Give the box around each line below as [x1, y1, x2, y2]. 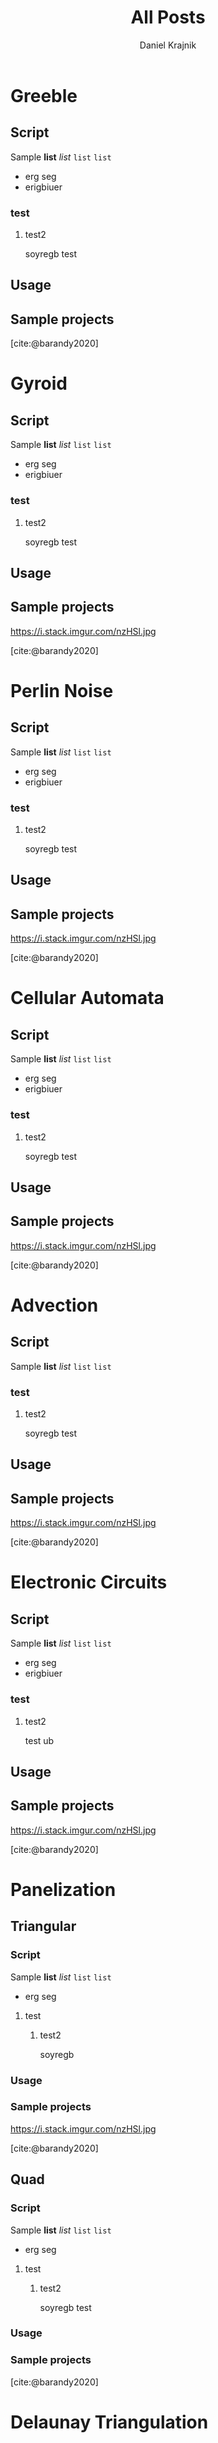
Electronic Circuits [10, 1571, 168, 1594]
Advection [10, 1294, 99, 1316]
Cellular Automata [10, 987, 165, 1010]
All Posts [130, 6, 206, 29]
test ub [24, 1734, 55, 1746]
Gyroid [10, 372, 68, 395]
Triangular [10, 1918, 77, 1935]
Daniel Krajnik [139, 39, 197, 51]
